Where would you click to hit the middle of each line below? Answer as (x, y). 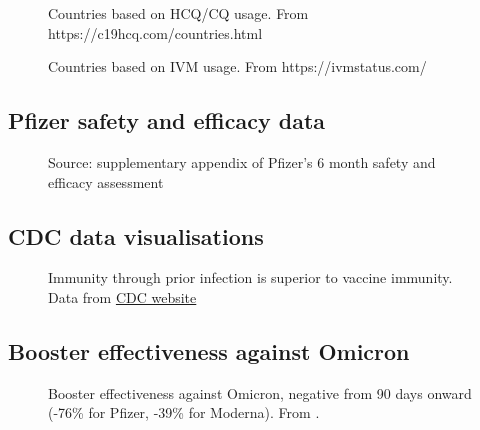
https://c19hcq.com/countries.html (155, 32)
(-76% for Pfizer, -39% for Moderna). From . (184, 412)
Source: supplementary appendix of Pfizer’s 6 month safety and (242, 161)
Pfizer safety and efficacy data (167, 120)
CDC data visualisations (136, 235)
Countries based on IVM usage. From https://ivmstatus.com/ (237, 66)
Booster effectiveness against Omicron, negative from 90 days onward (260, 392)
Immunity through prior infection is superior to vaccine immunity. (250, 277)
